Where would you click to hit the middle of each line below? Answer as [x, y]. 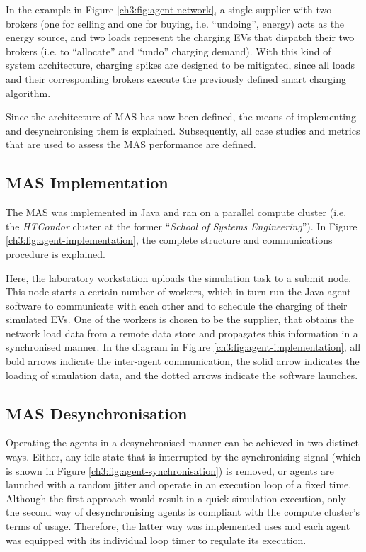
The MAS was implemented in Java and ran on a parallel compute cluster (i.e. [176, 212]
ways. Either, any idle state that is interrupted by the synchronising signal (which [183, 457]
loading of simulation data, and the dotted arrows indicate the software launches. [182, 374]
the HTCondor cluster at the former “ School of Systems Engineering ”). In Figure [182, 226]
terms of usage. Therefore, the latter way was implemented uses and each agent [178, 526]
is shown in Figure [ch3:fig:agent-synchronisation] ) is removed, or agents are [170, 470]
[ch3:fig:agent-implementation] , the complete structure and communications [169, 240]
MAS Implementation [87, 182]
